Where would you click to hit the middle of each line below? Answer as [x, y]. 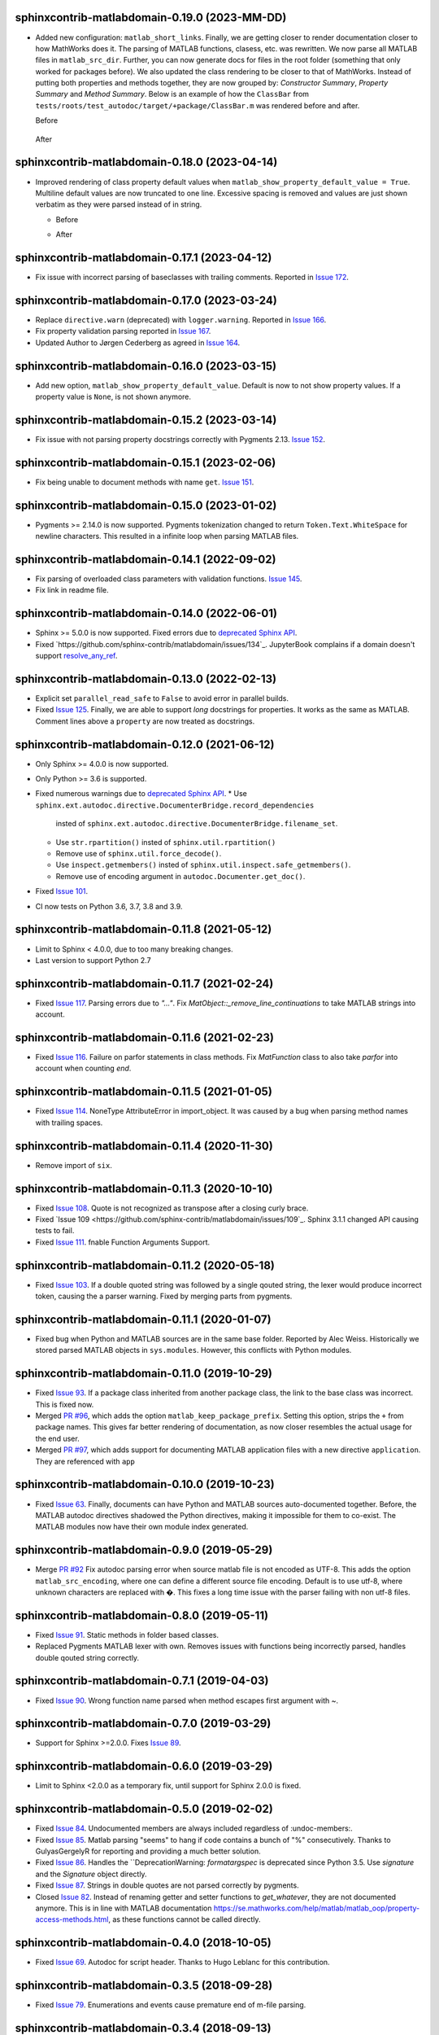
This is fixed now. [65, 1404]
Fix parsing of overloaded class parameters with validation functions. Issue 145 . [169, 579]
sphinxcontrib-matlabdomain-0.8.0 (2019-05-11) [141, 1615]
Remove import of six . [74, 1165]
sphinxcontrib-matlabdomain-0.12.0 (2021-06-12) [145, 744]
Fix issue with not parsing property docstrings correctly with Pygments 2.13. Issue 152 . [180, 439]
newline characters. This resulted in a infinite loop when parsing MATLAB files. [167, 536]
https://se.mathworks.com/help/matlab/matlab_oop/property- [317, 1908]
